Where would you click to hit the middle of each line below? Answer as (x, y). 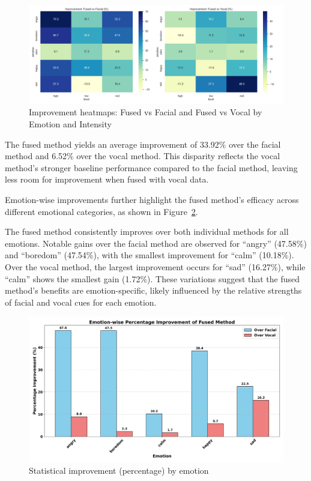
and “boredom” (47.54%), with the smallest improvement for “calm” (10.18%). (149, 255)
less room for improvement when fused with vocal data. (107, 179)
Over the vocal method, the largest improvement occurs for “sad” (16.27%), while (155, 266)
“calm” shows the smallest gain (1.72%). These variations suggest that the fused (152, 278)
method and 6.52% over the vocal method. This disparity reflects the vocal (143, 156)
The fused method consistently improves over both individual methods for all (147, 231)
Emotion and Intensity (70, 123)
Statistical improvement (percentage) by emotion (119, 470)
